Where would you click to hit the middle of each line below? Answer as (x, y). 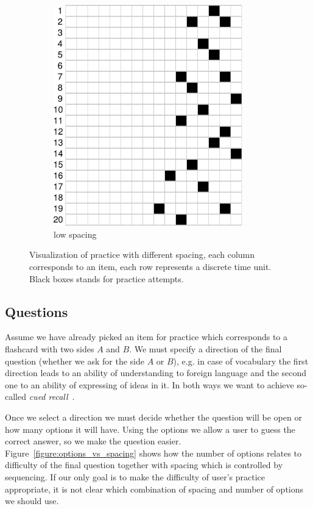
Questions (37, 311)
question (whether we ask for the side (75, 361)
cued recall (48, 397)
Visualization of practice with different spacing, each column (142, 254)
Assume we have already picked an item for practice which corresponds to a (146, 337)
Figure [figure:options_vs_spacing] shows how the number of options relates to (153, 453)
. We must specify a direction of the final (206, 349)
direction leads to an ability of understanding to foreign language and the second (156, 373)
